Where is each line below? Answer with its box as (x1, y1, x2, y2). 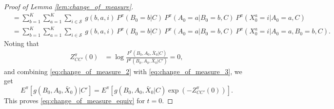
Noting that (4, 38, 39, 48)
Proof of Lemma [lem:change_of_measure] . (4, 1, 134, 11)
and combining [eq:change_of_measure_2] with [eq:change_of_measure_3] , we (4, 66, 242, 76)
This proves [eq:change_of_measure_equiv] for (4, 95, 145, 105)
